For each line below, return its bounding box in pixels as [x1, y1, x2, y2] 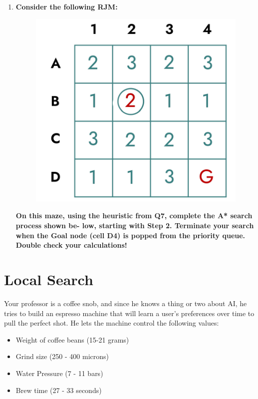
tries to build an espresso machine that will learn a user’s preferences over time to [4, 308, 255, 318]
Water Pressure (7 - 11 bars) [15, 368, 103, 378]
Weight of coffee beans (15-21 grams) [15, 334, 129, 345]
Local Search [4, 269, 93, 290]
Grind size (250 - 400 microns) [15, 351, 109, 362]
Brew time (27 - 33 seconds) [15, 385, 102, 395]
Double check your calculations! [15, 240, 127, 250]
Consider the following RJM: [15, 1, 118, 11]
